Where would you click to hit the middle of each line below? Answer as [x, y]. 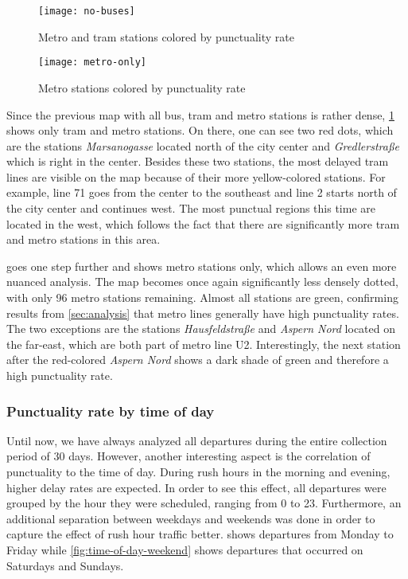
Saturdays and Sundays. [65, 565]
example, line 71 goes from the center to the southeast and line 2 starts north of [202, 192]
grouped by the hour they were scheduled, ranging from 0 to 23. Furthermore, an [204, 503]
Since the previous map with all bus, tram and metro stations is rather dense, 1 [200, 114]
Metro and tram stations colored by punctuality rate [166, 36]
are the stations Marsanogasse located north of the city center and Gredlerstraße [203, 145]
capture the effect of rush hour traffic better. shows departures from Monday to [200, 534]
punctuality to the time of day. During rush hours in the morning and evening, [198, 471]
